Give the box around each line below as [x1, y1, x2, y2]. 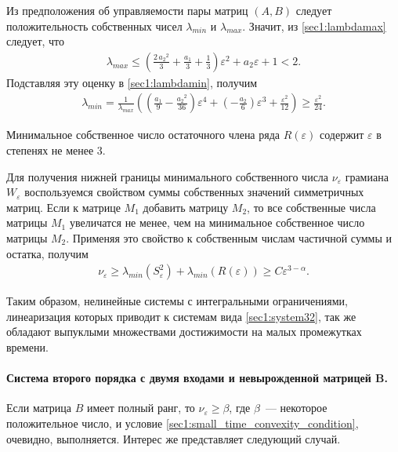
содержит [319, 126, 364, 143]
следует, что [6, 33, 65, 49]
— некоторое [265, 399, 327, 416]
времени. [6, 339, 49, 355]
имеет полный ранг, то [86, 399, 195, 416]
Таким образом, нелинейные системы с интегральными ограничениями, [6, 293, 348, 309]
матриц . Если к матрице [6, 199, 121, 215]
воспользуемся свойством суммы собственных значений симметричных [24, 184, 364, 200]
